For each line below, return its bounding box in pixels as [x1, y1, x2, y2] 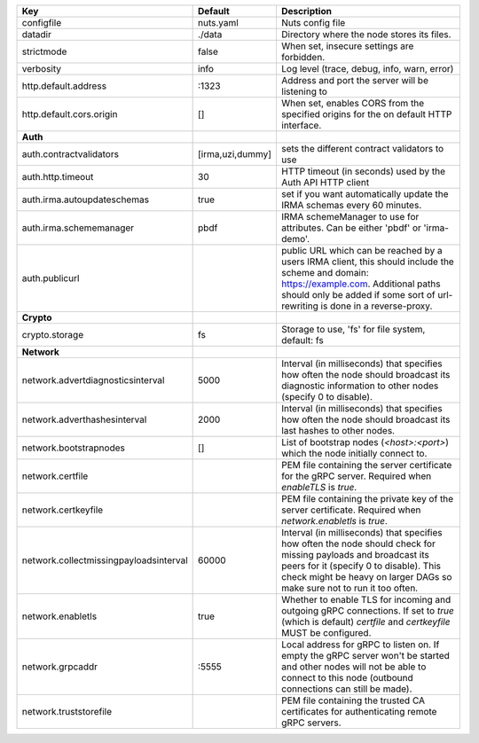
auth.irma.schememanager [21, 222, 135, 234]
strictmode [21, 45, 67, 58]
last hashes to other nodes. [280, 425, 395, 436]
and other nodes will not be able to [280, 661, 427, 673]
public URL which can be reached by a [280, 245, 443, 256]
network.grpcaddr [21, 661, 98, 673]
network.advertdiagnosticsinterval [21, 374, 165, 386]
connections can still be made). [280, 683, 412, 695]
